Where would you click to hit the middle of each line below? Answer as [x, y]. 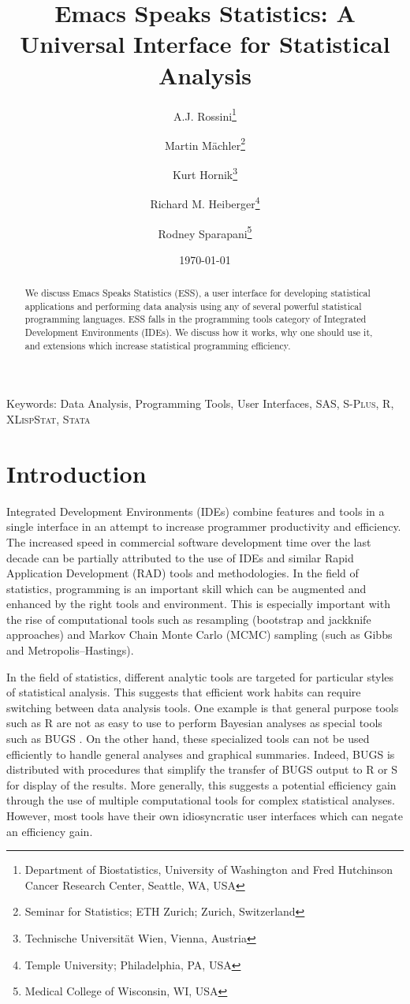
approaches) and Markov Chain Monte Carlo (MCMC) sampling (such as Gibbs [199, 634]
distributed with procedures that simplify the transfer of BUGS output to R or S [202, 769]
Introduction [76, 473]
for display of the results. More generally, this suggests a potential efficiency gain [201, 784]
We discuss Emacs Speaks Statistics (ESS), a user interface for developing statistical [198, 293]
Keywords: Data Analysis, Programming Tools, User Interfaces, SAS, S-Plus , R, [200, 403]
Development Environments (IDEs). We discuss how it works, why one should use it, [199, 332]
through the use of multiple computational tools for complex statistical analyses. [201, 800]
